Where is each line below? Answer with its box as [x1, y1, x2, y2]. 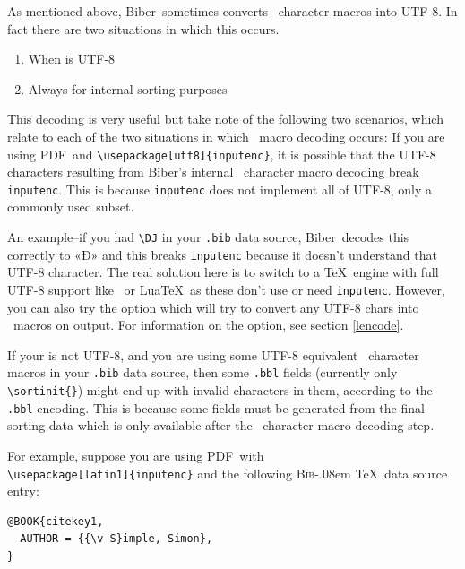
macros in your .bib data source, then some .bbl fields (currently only [7, 363, 398, 382]
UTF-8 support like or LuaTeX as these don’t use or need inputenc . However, [7, 280, 445, 298]
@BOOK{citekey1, [7, 514, 104, 528]
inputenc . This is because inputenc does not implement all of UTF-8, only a [7, 179, 432, 198]
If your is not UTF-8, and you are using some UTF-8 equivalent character [7, 345, 419, 364]
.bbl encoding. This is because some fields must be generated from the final [7, 398, 425, 417]
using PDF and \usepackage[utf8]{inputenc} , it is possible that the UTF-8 [7, 144, 436, 163]
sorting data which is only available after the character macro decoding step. [7, 416, 435, 435]
